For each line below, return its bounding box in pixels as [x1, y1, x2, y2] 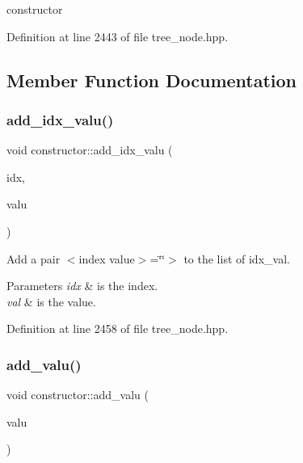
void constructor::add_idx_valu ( [6, 141, 173, 158]
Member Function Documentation [6, 67, 297, 92]
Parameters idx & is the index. [6, 277, 158, 294]
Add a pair [6, 250, 61, 267]
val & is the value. [6, 293, 96, 309]
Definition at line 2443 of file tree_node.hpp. [6, 27, 229, 44]
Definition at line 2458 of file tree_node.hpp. [6, 320, 229, 337]
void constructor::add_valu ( [6, 386, 149, 403]
